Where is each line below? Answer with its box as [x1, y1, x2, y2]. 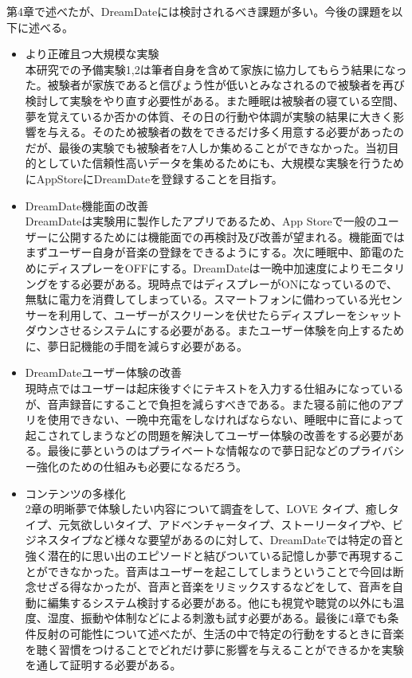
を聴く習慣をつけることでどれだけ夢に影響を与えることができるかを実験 [25, 641, 404, 657]
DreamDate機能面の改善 [25, 197, 149, 214]
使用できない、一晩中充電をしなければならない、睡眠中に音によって [47, 411, 404, 428]
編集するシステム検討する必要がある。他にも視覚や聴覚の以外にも [47, 594, 394, 610]
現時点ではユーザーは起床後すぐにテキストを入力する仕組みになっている [25, 380, 404, 397]
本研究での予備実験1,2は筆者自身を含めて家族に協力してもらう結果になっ [25, 61, 407, 77]
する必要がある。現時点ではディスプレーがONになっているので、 [58, 275, 398, 292]
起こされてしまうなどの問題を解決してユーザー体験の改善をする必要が [25, 426, 393, 443]
